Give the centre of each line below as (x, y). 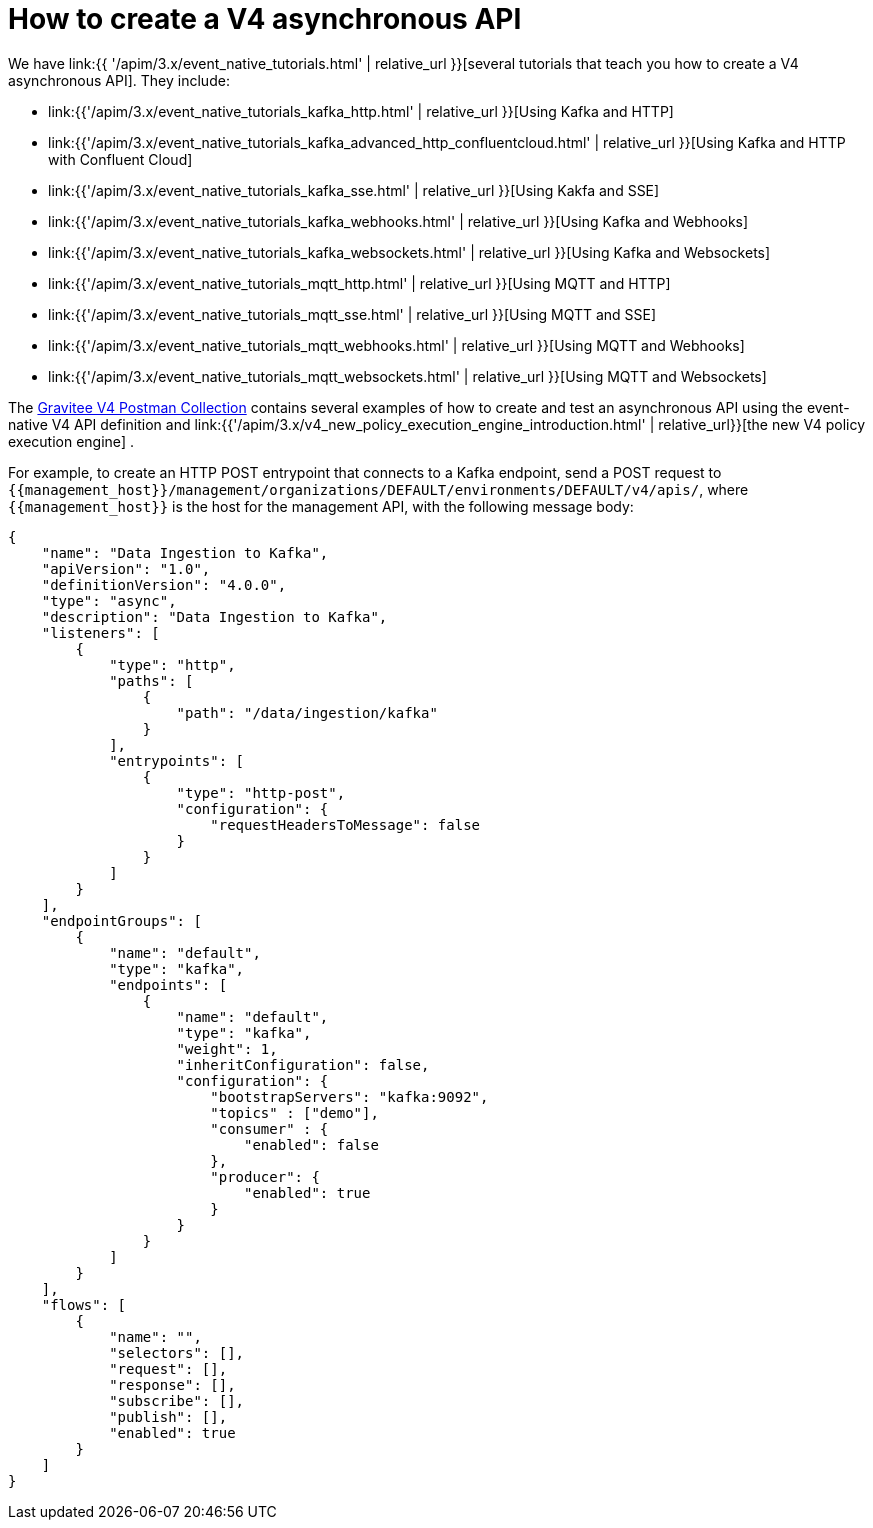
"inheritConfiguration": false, (303, 1064)
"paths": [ (151, 680)
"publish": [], (168, 1416)
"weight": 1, (227, 1048)
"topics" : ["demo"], (294, 1112)
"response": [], (172, 1384)
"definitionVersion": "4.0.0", (164, 584)
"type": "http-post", (261, 792)
